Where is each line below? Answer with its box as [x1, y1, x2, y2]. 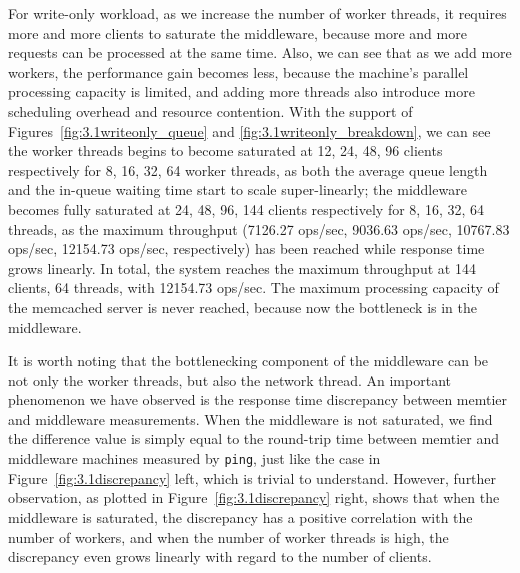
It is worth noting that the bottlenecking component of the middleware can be [8, 350, 489, 371]
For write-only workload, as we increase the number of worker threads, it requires [8, 3, 507, 23]
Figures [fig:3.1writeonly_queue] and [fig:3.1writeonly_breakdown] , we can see [8, 120, 491, 141]
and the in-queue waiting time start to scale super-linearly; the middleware [8, 179, 467, 200]
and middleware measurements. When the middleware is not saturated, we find [8, 408, 493, 429]
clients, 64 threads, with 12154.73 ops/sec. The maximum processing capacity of [8, 277, 499, 298]
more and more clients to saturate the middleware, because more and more [8, 22, 467, 43]
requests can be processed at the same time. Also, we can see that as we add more [8, 42, 512, 63]
